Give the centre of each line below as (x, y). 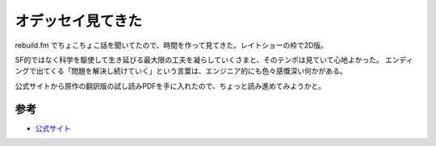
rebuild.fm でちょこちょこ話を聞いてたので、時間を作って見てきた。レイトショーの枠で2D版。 (172, 45)
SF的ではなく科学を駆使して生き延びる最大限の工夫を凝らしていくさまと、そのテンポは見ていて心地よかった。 (199, 60)
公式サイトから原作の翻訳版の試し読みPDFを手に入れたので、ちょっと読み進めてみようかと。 (170, 86)
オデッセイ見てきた (79, 21)
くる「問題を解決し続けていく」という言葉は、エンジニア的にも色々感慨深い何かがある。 (198, 71)
